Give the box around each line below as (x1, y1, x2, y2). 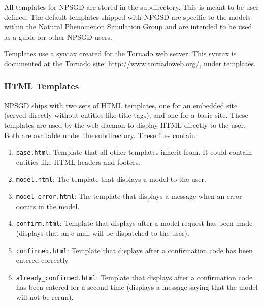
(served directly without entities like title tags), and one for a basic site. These (4, 110, 248, 120)
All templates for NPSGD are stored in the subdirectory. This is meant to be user (4, 2, 259, 12)
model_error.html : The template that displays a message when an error (16, 191, 242, 201)
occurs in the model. (16, 200, 80, 211)
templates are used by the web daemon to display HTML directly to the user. (4, 119, 246, 130)
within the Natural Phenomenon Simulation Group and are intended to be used (4, 21, 252, 32)
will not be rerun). (16, 292, 74, 302)
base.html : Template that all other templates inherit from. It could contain (16, 147, 252, 157)
